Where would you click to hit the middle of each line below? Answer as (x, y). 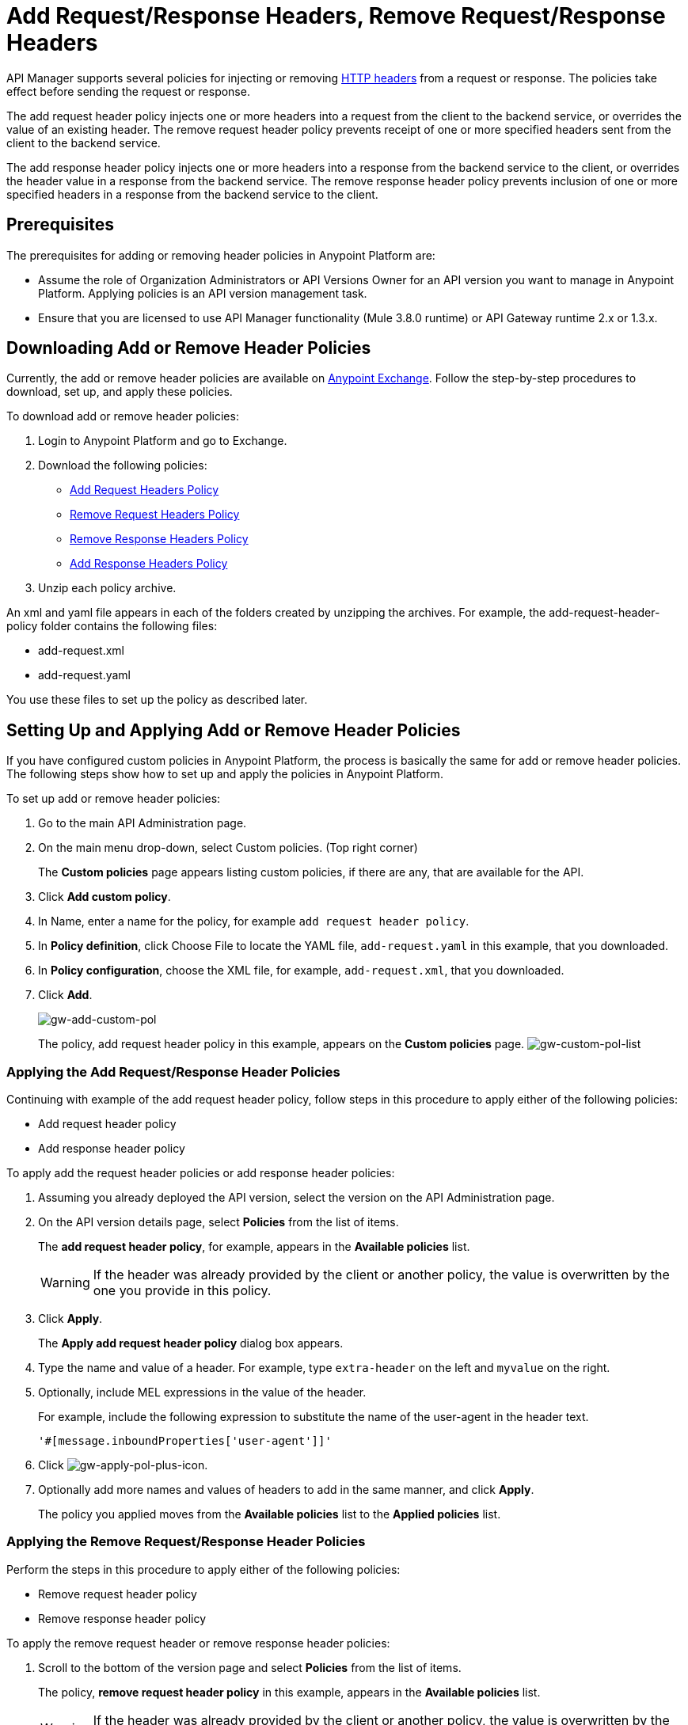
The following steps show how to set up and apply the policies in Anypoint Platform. (225, 774)
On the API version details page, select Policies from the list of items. (219, 1222)
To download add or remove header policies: (123, 416)
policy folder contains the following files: (112, 626)
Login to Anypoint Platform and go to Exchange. (163, 441)
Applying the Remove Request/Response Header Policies (186, 1542)
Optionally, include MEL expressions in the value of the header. (202, 1393)
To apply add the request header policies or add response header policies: (201, 1173)
